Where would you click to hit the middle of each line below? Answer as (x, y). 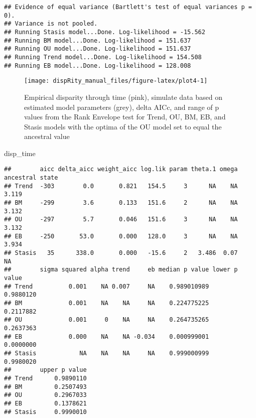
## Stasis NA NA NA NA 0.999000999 (107, 353)
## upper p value (45, 370)
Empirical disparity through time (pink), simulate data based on (123, 97)
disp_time (20, 153)
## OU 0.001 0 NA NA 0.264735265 (107, 320)
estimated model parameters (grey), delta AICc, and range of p (122, 107)
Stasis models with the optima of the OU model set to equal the (123, 126)
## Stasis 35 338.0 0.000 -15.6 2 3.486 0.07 (121, 253)
